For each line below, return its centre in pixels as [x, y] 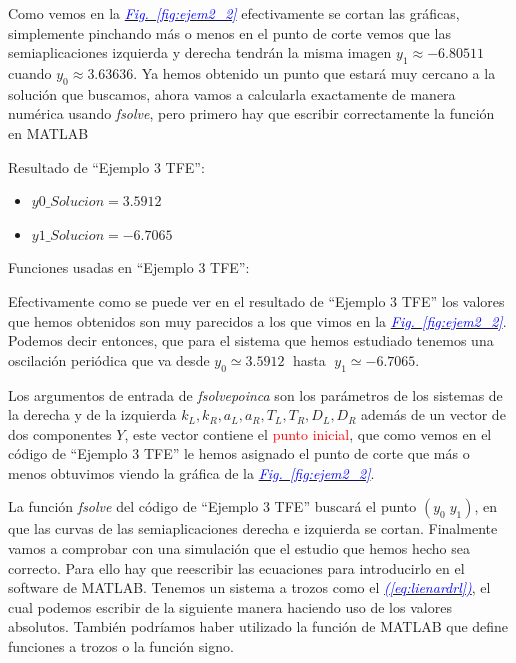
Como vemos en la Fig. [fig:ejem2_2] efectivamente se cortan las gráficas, [234, 13]
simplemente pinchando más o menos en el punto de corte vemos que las [229, 32]
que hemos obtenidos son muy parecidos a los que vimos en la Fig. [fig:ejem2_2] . [257, 320]
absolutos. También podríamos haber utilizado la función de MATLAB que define [258, 626]
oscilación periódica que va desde [109, 359]
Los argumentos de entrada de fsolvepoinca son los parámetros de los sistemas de [255, 394]
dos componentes [60, 433]
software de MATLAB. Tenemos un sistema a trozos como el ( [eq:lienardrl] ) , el [249, 587]
